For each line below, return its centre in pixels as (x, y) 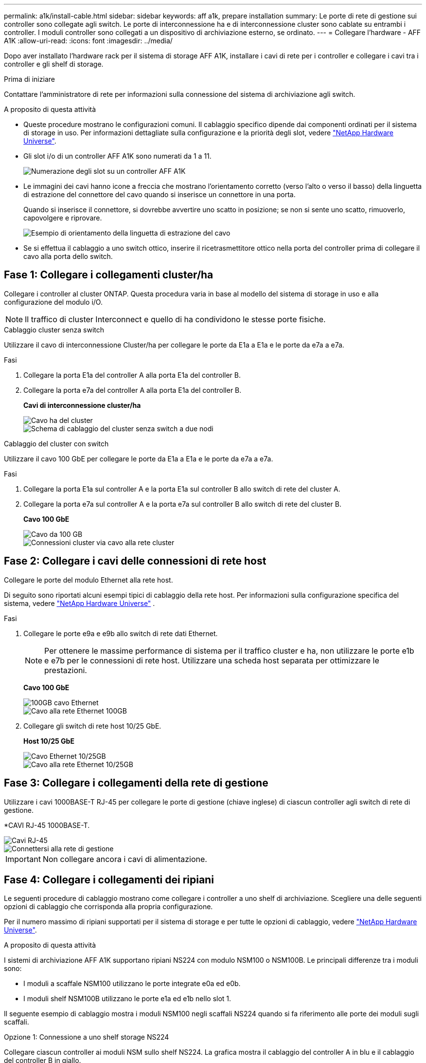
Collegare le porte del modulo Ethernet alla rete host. (89, 580)
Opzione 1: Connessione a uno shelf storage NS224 (87, 1037)
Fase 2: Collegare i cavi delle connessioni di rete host (135, 561)
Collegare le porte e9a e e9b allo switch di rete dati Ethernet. (121, 633)
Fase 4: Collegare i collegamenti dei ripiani (109, 880)
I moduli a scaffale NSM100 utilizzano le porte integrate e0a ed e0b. (132, 984)
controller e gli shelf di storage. (54, 64)
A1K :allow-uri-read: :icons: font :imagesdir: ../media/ (88, 41)
